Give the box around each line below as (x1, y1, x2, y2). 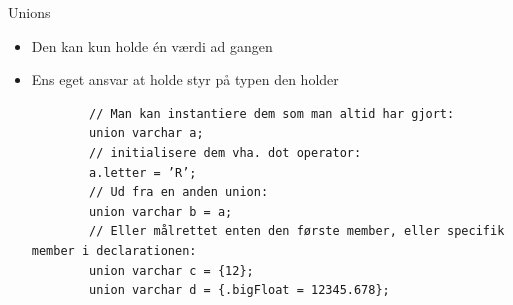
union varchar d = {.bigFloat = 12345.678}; (89, 283, 390, 298)
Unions (8, 2, 51, 22)
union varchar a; (89, 126, 204, 141)
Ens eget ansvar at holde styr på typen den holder (31, 69, 339, 90)
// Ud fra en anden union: (89, 185, 269, 200)
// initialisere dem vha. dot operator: (89, 145, 362, 160)
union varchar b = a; (89, 204, 233, 219)
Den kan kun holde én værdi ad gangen (31, 35, 273, 56)
